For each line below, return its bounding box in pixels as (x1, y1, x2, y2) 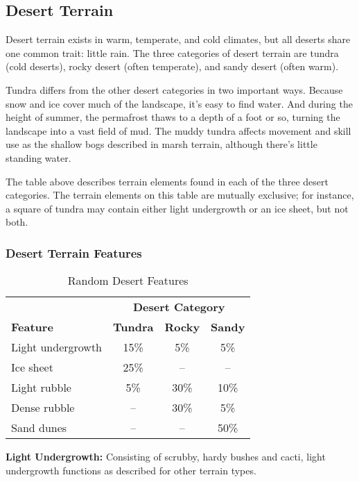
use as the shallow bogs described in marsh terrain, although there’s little (6, 137, 317, 151)
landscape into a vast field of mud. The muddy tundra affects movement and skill (6, 123, 351, 138)
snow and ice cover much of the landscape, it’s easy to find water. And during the (6, 96, 353, 110)
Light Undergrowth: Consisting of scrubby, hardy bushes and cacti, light (6, 449, 326, 464)
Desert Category (132, 299, 225, 315)
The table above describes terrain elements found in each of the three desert (6, 174, 329, 188)
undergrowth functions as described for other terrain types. (6, 463, 256, 477)
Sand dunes (11, 419, 67, 436)
